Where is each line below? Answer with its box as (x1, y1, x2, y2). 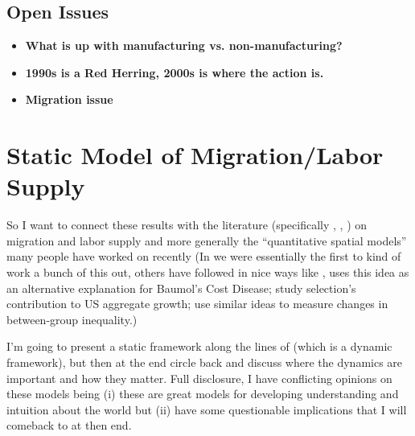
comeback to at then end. (6, 417, 132, 434)
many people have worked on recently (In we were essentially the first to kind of (6, 248, 401, 265)
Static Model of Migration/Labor (6, 138, 384, 171)
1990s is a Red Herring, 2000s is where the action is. (25, 64, 324, 80)
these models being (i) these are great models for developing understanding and (6, 385, 399, 402)
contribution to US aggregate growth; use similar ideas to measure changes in (6, 295, 388, 312)
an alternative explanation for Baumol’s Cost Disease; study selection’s (6, 279, 356, 296)
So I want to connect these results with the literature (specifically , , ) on (6, 216, 368, 233)
